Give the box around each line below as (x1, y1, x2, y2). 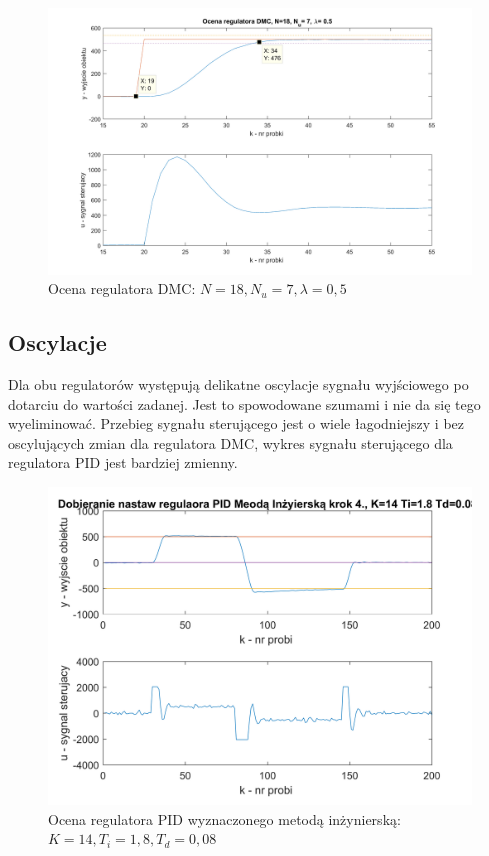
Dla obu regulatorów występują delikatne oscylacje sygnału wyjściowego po (8, 374, 469, 395)
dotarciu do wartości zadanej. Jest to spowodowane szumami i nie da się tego (8, 393, 481, 414)
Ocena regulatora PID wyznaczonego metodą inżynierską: (48, 808, 401, 829)
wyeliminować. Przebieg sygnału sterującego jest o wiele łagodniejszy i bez (8, 413, 464, 434)
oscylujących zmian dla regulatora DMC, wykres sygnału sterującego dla (8, 432, 453, 453)
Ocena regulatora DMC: (48, 278, 196, 299)
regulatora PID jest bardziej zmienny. (8, 452, 238, 473)
